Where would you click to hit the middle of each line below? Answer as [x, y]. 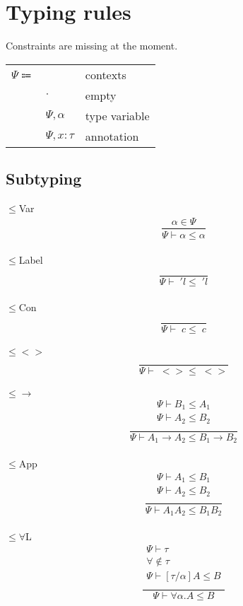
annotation [112, 136]
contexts [106, 74]
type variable [117, 115]
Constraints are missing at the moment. [92, 46]
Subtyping [44, 179]
